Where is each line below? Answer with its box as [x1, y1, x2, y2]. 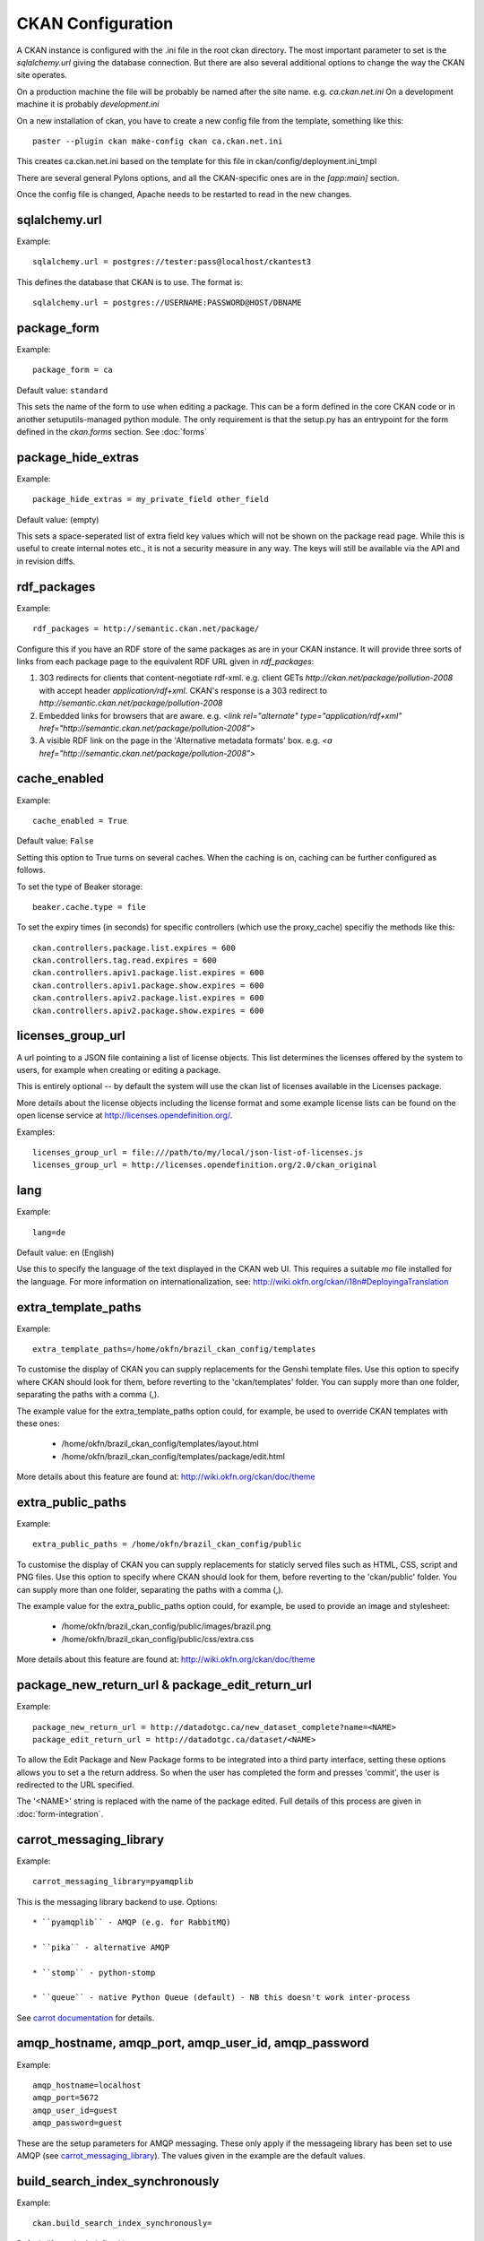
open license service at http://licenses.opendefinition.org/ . [16, 1110, 233, 1120]
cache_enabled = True [32, 816, 127, 826]
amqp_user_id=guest [32, 2105, 118, 2116]
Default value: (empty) [16, 514, 99, 524]
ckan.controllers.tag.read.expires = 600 [32, 956, 217, 965]
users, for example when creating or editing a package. [16, 1064, 221, 1075]
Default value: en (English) [16, 1247, 115, 1258]
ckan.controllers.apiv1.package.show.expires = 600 [32, 980, 264, 991]
